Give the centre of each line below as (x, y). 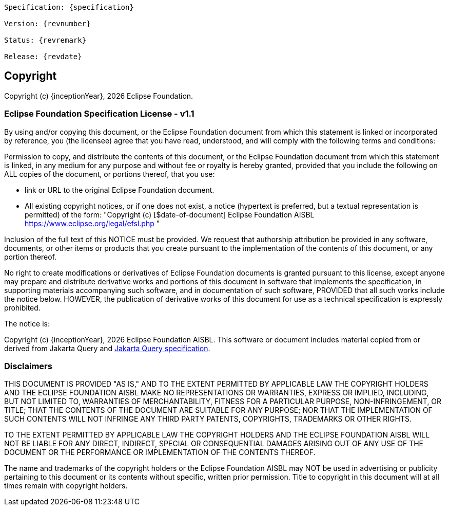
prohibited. (22, 307)
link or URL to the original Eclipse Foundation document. (120, 190)
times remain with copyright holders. (66, 486)
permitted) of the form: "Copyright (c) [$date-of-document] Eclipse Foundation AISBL (170, 214)
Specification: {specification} (69, 7)
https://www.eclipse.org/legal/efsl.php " (92, 223)
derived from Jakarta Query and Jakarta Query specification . (107, 348)
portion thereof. (31, 257)
